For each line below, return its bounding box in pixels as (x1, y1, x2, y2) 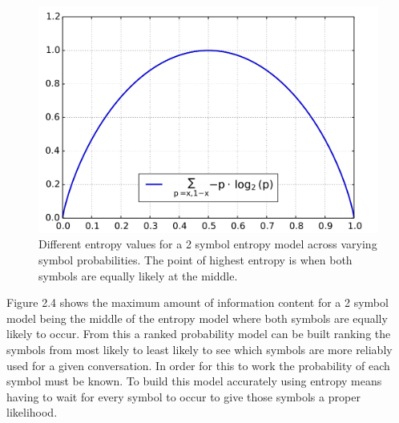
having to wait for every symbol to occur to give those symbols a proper (6, 388, 361, 405)
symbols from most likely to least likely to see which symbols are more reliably (6, 340, 393, 357)
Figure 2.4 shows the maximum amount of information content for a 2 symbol (6, 294, 389, 311)
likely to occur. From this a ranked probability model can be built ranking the (6, 325, 391, 342)
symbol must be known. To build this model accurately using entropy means (6, 373, 382, 389)
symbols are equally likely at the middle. (38, 267, 238, 284)
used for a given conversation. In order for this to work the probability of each (6, 357, 390, 373)
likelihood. (6, 404, 58, 421)
